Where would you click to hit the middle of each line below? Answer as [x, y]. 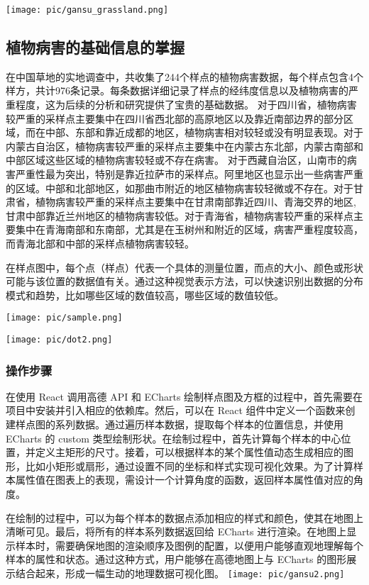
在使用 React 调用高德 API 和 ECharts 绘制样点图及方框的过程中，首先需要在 [184, 396]
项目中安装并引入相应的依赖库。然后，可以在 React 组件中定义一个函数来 [176, 410]
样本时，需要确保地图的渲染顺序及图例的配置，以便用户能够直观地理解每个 [189, 545]
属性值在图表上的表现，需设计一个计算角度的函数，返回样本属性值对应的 [184, 480]
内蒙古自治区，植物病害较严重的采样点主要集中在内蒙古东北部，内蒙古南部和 [184, 146]
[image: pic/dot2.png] [59, 340]
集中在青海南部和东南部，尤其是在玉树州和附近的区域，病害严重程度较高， [189, 229]
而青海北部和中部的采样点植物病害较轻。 [100, 243]
